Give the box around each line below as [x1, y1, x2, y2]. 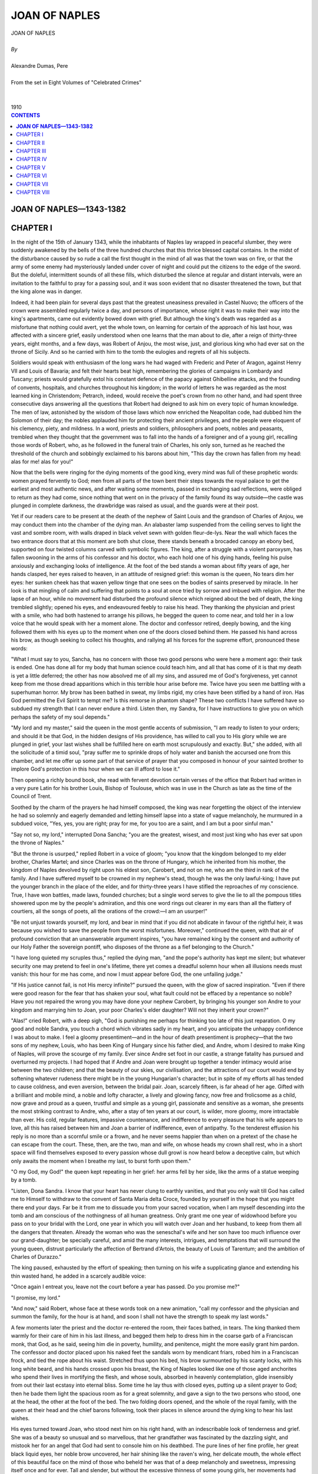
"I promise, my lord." [11, 1294, 61, 1301]
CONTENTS [11, 112, 41, 119]
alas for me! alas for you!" [11, 458, 74, 465]
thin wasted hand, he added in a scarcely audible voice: [11, 1272, 147, 1279]
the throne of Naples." [11, 839, 65, 846]
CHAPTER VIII [16, 189, 50, 196]
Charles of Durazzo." [11, 1253, 62, 1260]
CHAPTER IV [16, 156, 47, 163]
